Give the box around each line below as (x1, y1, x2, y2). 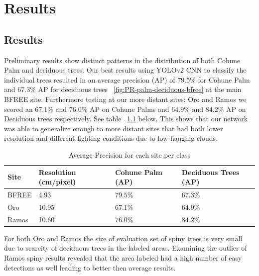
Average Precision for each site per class (68, 149, 191, 160)
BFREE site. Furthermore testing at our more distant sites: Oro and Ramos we (4, 93, 247, 104)
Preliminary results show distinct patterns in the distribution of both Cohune (4, 55, 241, 65)
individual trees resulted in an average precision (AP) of (4, 74, 175, 85)
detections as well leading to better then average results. (4, 262, 176, 273)
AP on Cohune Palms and (90, 103, 169, 114)
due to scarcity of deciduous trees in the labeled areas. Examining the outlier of (4, 243, 247, 253)
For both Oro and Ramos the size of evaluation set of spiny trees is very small (4, 233, 243, 243)
